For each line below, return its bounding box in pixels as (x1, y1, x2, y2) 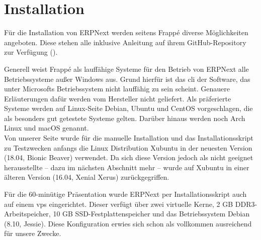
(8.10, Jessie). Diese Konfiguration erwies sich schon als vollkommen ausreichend (4, 218, 252, 228)
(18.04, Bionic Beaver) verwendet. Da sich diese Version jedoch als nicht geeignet (4, 152, 253, 163)
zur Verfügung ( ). (4, 47, 58, 57)
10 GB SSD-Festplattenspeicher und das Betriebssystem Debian (53, 208, 250, 219)
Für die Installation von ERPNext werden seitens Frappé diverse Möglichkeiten (4, 27, 248, 38)
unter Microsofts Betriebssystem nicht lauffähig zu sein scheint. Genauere (4, 83, 230, 94)
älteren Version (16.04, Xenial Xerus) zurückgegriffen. (4, 172, 169, 182)
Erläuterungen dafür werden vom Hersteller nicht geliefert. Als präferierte (4, 93, 231, 103)
